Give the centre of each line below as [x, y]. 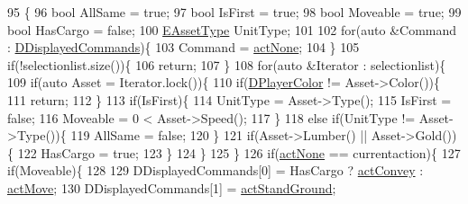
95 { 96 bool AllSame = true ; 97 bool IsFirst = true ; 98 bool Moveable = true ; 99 [234, 12]
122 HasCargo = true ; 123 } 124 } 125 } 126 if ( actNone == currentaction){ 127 [239, 152]
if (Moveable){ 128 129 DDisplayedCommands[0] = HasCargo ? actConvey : [216, 170]
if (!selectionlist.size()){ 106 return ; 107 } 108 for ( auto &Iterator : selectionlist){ [227, 64]
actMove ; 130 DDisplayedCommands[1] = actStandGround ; [172, 187]
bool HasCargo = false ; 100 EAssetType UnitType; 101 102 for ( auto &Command [232, 29]
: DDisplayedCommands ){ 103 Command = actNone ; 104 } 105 [184, 47]
